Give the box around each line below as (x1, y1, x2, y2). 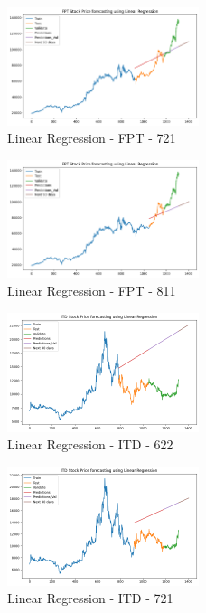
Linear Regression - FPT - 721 (7, 128, 176, 147)
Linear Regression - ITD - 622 (7, 435, 173, 454)
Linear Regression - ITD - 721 (7, 589, 173, 608)
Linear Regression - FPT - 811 (7, 281, 176, 299)
